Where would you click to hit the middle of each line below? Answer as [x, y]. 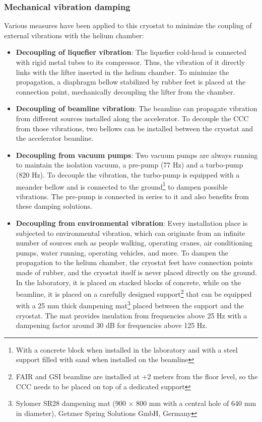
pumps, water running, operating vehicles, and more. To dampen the [122, 252]
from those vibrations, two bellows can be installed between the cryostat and [135, 128]
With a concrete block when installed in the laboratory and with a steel [127, 349]
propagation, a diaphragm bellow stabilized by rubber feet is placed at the [131, 82]
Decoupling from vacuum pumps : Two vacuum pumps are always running [137, 155]
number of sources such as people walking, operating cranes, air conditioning [134, 243]
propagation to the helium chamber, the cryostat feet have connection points [134, 262]
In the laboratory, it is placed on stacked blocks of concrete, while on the [128, 282]
